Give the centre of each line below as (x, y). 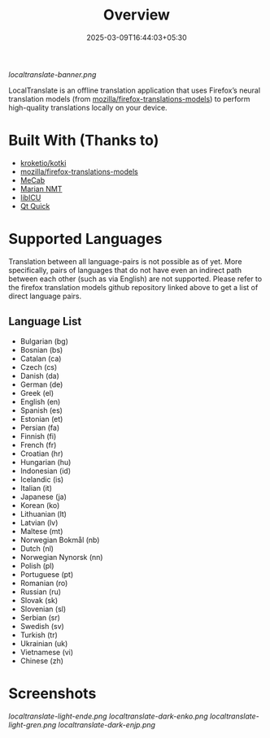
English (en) (40, 402)
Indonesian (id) (46, 471)
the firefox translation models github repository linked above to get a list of (133, 287)
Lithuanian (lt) (44, 514)
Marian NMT (41, 189)
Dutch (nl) (37, 548)
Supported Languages (85, 239)
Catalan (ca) (41, 358)
